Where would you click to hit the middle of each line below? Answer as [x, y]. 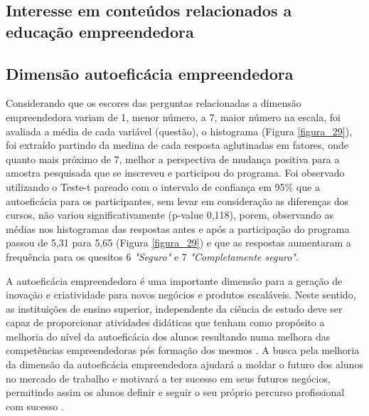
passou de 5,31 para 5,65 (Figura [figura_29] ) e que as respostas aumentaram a [178, 243]
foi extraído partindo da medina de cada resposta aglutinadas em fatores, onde [177, 145]
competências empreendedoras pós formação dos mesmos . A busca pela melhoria [183, 350]
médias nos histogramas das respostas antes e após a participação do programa [178, 228]
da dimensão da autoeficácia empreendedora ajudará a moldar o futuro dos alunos [184, 364]
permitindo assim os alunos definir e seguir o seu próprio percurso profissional [175, 392]
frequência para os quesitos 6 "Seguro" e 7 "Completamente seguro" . [152, 256]
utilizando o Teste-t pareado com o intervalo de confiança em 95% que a [163, 186]
